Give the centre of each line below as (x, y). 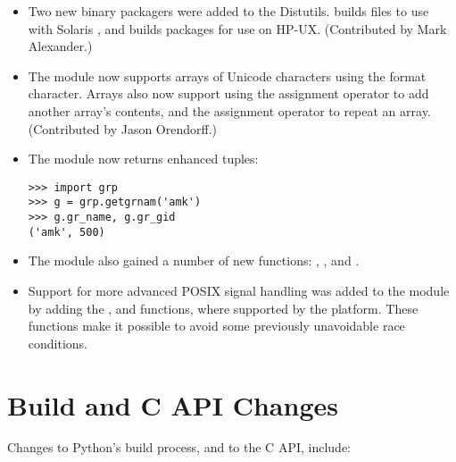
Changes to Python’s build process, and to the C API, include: (179, 447)
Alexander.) (60, 46)
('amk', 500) (66, 232)
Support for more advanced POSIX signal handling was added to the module (239, 290)
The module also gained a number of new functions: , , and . (194, 260)
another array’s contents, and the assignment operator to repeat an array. (229, 110)
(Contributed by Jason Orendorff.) (123, 128)
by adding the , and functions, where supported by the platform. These (223, 308)
